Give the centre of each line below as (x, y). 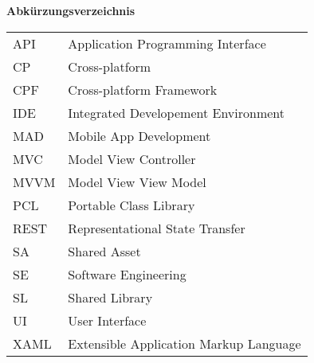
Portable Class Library (131, 205)
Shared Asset (104, 251)
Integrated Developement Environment (177, 112)
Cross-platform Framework (143, 89)
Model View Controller (132, 158)
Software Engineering (127, 274)
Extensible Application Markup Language (184, 343)
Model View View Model (137, 181)
